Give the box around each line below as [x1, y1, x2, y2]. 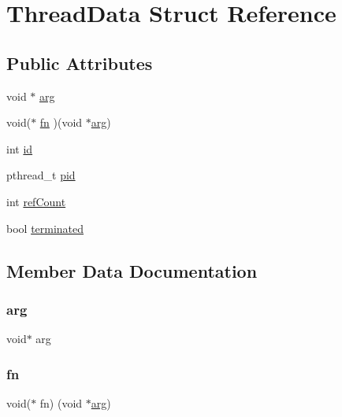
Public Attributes [6, 50, 153, 75]
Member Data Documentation [6, 258, 258, 282]
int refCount [6, 193, 66, 209]
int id [6, 140, 33, 157]
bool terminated [6, 220, 84, 236]
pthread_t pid [6, 167, 76, 183]
